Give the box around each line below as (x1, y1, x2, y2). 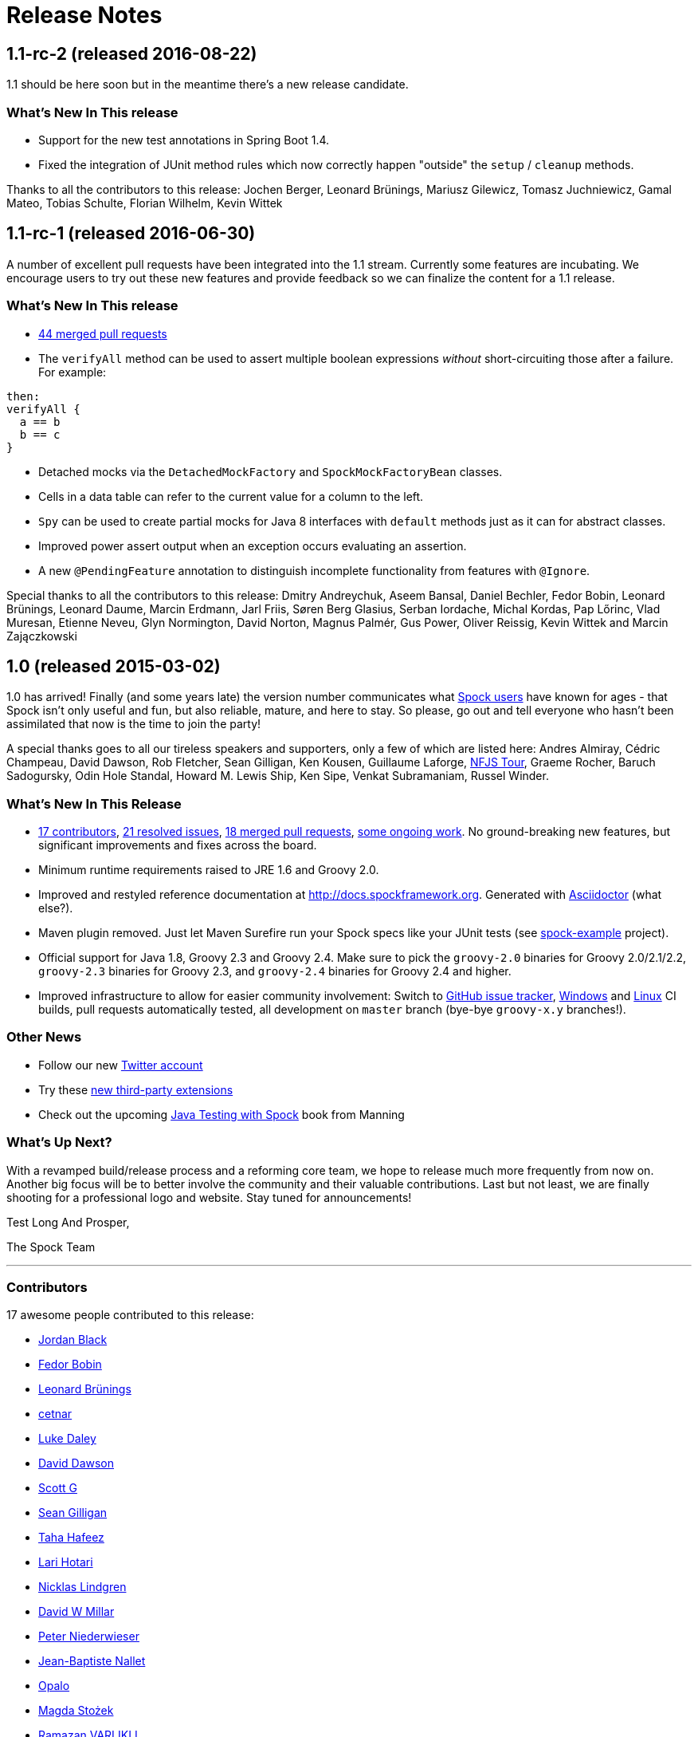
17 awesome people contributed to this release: (6, 1308, 254, 1322)
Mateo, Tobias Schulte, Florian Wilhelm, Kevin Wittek (6, 195, 283, 210)
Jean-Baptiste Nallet (38, 1654, 146, 1668)
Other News (6, 1029, 82, 1046)
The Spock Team (6, 1239, 96, 1254)
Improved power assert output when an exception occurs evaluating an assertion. (38, 538, 467, 553)
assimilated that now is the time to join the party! (6, 717, 261, 731)
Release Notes (6, 2, 163, 29)
